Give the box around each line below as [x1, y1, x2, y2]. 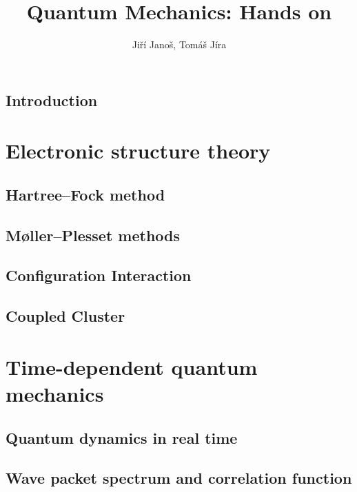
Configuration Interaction [6, 265, 192, 286]
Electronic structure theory [6, 136, 271, 165]
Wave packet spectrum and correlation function [6, 467, 352, 489]
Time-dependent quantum [6, 352, 258, 380]
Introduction [6, 89, 98, 110]
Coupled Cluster [6, 305, 125, 327]
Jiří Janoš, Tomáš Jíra [132, 37, 227, 52]
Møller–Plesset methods [6, 224, 181, 245]
